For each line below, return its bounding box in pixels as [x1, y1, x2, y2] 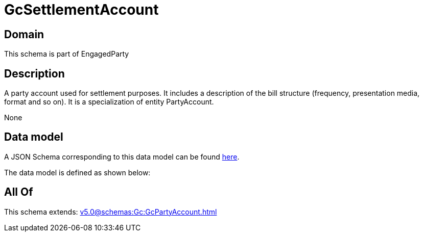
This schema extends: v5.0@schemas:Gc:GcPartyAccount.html [4, 207, 217, 216]
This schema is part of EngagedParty [4, 49, 129, 59]
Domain [4, 28, 44, 41]
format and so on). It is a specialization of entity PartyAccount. [4, 97, 214, 107]
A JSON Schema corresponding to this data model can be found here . [4, 152, 240, 161]
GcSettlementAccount [4, 1, 159, 18]
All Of [4, 186, 33, 199]
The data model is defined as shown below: [4, 168, 151, 177]
